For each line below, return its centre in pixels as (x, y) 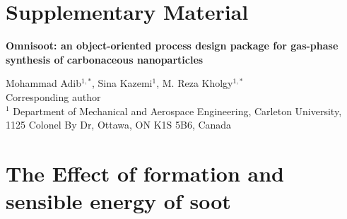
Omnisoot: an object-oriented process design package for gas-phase (172, 46)
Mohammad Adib (43, 83)
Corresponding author (53, 96)
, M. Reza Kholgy (195, 83)
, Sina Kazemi (122, 83)
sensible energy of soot (118, 201)
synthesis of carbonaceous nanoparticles (105, 59)
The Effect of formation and (145, 173)
